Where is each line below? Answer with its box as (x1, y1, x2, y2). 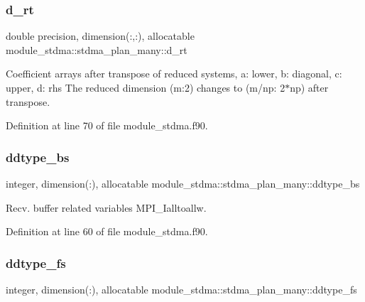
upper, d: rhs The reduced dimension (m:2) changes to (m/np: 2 (6, 80, 285, 95)
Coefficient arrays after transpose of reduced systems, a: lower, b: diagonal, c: (6, 66, 342, 81)
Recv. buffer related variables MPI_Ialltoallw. (6, 200, 207, 215)
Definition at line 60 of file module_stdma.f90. (6, 224, 208, 239)
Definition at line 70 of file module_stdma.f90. (6, 118, 208, 133)
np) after (290, 80, 329, 95)
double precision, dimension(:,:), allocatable (6, 28, 195, 43)
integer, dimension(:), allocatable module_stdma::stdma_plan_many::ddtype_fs (6, 282, 357, 296)
